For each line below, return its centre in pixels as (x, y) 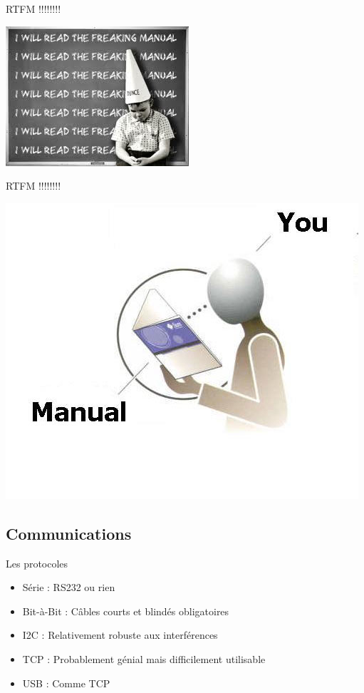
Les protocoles (37, 563)
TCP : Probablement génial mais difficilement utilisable (144, 658)
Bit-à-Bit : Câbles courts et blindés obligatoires (126, 611)
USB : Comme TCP (66, 683)
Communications (69, 533)
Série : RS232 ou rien (69, 587)
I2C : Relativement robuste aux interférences (120, 635)
